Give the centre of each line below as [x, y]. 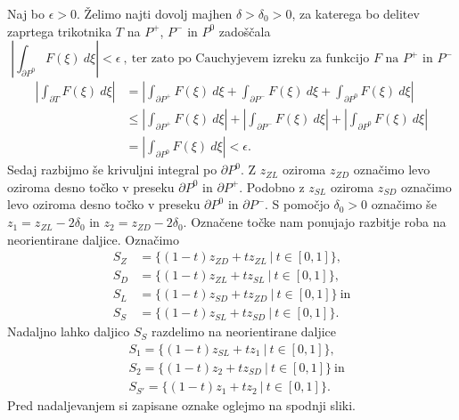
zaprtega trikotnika [60, 31]
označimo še [404, 204]
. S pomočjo [297, 204]
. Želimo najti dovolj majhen [155, 13]
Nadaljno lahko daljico [69, 331]
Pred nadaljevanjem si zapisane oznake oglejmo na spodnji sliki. [182, 405]
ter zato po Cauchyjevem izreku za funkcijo [250, 59]
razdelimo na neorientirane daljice [244, 331]
